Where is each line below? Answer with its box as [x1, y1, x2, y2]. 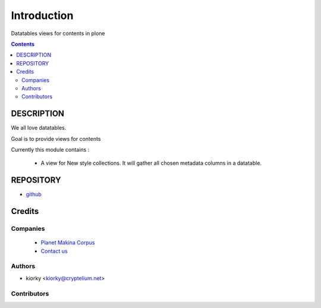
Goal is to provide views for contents [11, 135, 101, 142]
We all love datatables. [11, 124, 67, 131]
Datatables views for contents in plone [11, 30, 105, 37]
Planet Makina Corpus [40, 239, 95, 246]
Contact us [40, 247, 68, 254]
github [26, 191, 42, 198]
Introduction [11, 9, 74, 22]
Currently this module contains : [11, 146, 90, 153]
